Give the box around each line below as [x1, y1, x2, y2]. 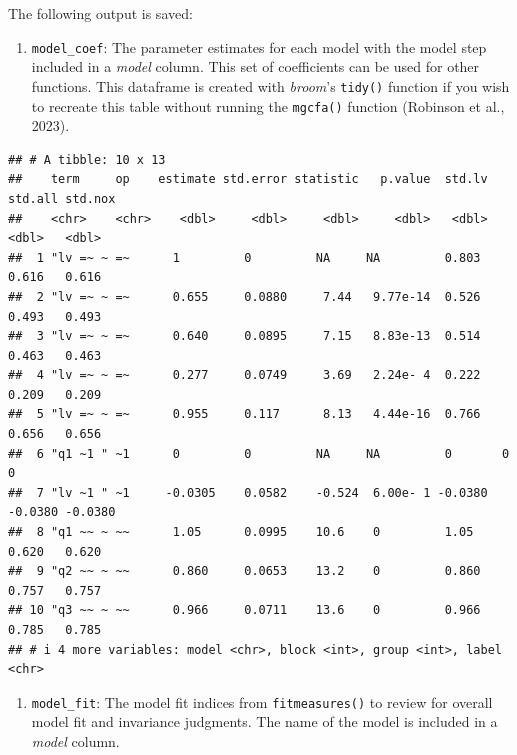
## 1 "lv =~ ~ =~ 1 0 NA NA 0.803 [8, 250, 481, 265]
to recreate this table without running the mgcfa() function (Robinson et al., [31, 95, 505, 116]
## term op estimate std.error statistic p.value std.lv [8, 172, 488, 187]
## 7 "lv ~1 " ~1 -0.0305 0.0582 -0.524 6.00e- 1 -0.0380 [8, 485, 488, 500]
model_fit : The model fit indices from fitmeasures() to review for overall [31, 691, 493, 712]
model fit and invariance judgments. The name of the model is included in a [31, 711, 498, 732]
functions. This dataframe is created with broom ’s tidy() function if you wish [31, 75, 510, 96]
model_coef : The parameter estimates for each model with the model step [31, 36, 487, 57]
